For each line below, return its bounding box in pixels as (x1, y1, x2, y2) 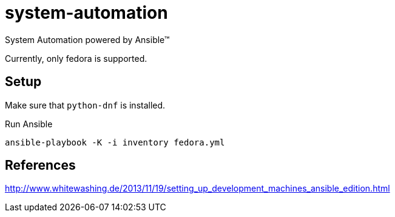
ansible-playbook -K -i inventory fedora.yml (5, 137, 225, 147)
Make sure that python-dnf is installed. (5, 99, 166, 110)
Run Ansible (5, 118, 53, 129)
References (5, 158, 76, 173)
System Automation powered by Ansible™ (5, 34, 170, 45)
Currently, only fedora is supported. (5, 53, 147, 64)
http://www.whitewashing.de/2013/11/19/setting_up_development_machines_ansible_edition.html (5, 183, 390, 194)
